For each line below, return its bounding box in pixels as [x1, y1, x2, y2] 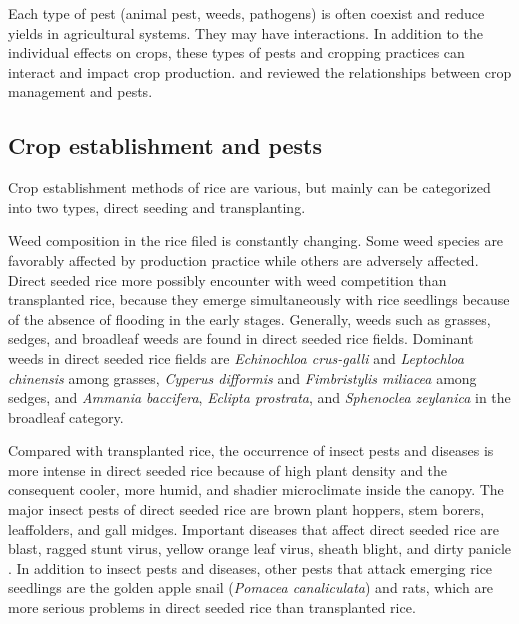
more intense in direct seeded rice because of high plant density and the [8, 459, 448, 480]
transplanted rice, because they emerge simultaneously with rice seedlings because [8, 289, 510, 310]
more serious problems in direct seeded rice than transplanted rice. [8, 597, 416, 618]
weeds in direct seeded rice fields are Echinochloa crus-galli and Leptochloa [8, 347, 464, 368]
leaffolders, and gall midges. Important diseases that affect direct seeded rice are [8, 518, 499, 539]
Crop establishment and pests [8, 130, 323, 161]
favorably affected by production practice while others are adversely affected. [8, 249, 479, 270]
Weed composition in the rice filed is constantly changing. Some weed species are [8, 230, 504, 251]
